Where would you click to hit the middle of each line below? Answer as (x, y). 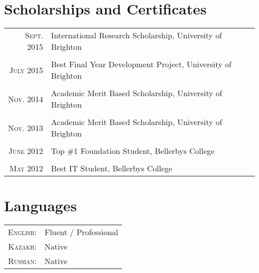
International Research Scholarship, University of (136, 35)
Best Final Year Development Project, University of (141, 64)
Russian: (22, 261)
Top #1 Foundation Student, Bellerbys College (133, 151)
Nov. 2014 (26, 99)
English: (22, 232)
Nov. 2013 (26, 128)
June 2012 (26, 151)
